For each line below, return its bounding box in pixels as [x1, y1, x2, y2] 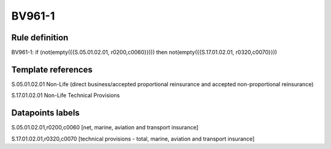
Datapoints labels [11, 107, 80, 118]
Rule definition [11, 32, 69, 43]
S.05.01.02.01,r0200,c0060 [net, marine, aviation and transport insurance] [11, 124, 199, 131]
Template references [11, 64, 93, 74]
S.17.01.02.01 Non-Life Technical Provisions [11, 92, 120, 99]
